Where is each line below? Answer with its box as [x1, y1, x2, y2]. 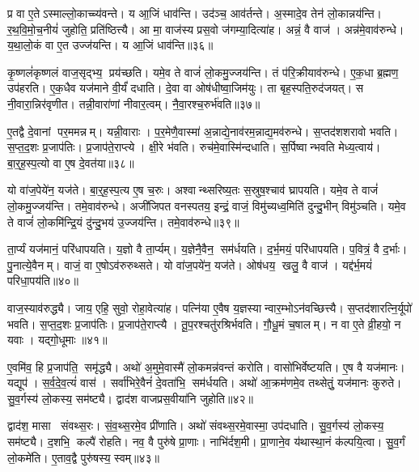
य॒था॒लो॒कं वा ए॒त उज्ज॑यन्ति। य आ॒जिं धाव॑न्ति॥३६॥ [7, 36, 214, 53]
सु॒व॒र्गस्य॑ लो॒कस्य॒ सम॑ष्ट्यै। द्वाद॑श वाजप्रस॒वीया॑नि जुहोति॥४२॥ [7, 389, 253, 406]
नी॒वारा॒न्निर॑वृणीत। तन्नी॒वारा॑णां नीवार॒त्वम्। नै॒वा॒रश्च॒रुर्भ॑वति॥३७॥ [7, 95, 260, 112]
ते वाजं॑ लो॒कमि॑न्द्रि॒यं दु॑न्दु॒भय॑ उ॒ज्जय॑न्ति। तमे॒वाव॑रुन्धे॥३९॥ [7, 213, 239, 230]
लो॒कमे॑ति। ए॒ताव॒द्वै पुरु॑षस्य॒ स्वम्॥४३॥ [7, 449, 159, 466]
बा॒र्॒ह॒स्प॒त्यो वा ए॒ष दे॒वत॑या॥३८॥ [7, 154, 134, 171]
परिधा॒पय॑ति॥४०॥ [7, 272, 78, 289]
